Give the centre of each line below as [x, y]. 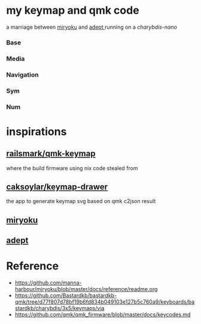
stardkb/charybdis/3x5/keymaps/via [60, 308]
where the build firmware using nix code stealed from [72, 168]
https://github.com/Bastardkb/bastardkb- [66, 296]
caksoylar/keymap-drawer [57, 187]
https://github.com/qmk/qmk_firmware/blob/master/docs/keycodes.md [103, 314]
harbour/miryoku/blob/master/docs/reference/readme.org [86, 289]
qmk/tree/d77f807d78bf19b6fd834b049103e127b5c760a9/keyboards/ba [105, 302]
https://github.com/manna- [48, 283]
